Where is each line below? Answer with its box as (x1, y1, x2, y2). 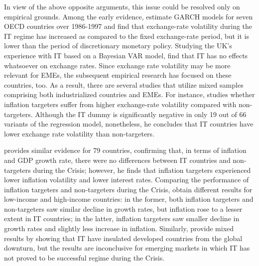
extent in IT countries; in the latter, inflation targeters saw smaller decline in (4, 213, 240, 224)
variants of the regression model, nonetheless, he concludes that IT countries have (4, 119, 254, 129)
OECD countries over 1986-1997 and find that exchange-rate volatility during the (4, 21, 253, 31)
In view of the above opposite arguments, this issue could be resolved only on (4, 1, 240, 11)
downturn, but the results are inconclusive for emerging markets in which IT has (4, 243, 250, 253)
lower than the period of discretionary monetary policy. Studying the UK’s (4, 40, 232, 51)
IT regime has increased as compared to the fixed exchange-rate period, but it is (4, 30, 250, 41)
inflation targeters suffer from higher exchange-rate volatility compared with (4, 99, 237, 109)
